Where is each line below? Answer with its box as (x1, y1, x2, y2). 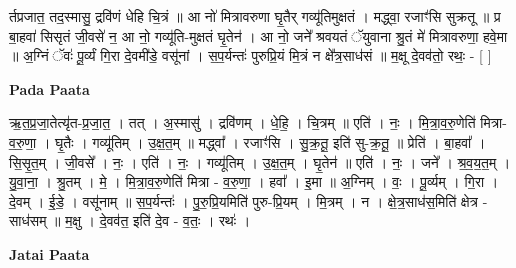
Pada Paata (9, 78, 90, 99)
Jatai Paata (9, 243, 90, 264)
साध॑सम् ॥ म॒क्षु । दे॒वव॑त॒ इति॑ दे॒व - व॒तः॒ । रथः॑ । (9, 210, 251, 231)
